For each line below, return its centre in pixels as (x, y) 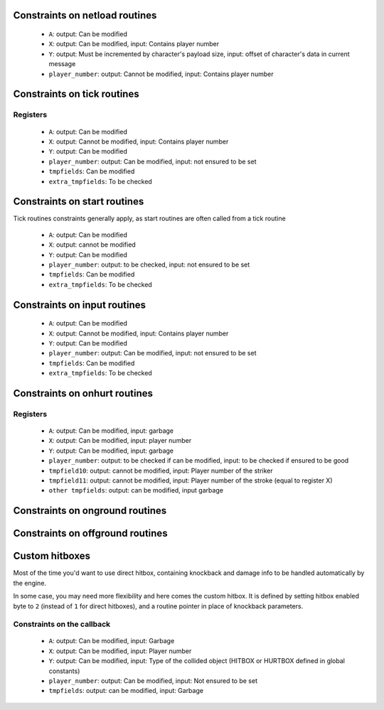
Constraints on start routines (79, 201)
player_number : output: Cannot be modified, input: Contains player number (161, 74)
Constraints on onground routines (90, 511)
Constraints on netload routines (85, 15)
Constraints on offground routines (90, 533)
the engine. (30, 583)
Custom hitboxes (52, 556)
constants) (64, 671)
